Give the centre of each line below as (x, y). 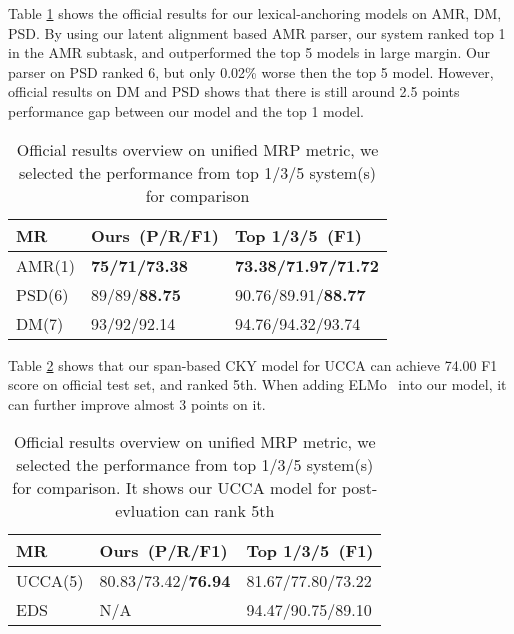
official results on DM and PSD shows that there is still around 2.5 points (234, 91)
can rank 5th (229, 511)
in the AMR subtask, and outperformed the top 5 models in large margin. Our (249, 52)
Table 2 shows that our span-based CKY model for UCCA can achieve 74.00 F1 (253, 364)
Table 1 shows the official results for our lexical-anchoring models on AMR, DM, (255, 13)
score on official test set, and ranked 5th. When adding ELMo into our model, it (257, 384)
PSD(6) (42, 294)
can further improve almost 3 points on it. (137, 403)
